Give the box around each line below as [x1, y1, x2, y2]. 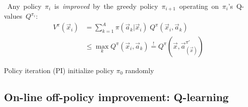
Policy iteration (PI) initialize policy [4, 65, 114, 75]
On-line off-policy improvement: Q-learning [4, 89, 229, 104]
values [4, 11, 23, 21]
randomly [125, 65, 154, 75]
